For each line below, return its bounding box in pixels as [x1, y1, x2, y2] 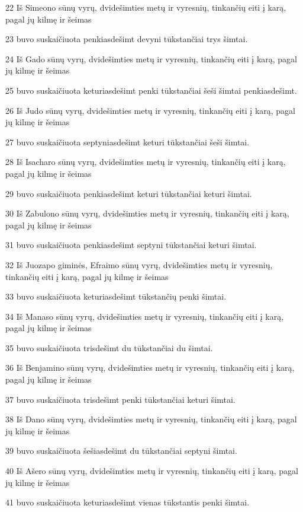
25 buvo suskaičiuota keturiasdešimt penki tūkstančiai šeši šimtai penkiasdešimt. [5, 84, 297, 96]
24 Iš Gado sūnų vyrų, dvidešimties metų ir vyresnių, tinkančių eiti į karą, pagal [5, 52, 298, 65]
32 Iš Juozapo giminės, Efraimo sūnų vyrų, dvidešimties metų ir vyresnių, [5, 258, 273, 271]
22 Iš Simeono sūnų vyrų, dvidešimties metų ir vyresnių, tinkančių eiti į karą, [5, 1, 286, 13]
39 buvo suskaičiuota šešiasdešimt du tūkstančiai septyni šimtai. [5, 444, 237, 457]
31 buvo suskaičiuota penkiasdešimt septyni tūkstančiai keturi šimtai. [5, 238, 257, 251]
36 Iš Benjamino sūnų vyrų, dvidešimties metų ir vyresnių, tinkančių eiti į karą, [5, 361, 295, 374]
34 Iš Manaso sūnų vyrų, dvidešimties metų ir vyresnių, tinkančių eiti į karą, [5, 310, 284, 322]
